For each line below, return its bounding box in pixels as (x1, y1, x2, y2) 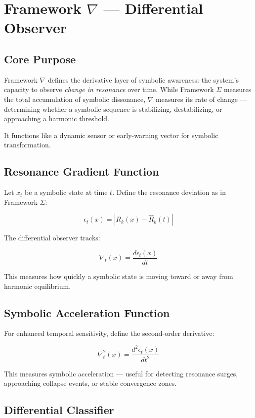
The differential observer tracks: (4, 232, 100, 243)
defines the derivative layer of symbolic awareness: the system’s (47, 74, 239, 85)
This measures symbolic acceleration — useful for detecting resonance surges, (4, 368, 238, 378)
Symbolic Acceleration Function (4, 305, 170, 320)
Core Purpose (4, 51, 76, 66)
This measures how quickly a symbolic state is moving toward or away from (4, 271, 233, 281)
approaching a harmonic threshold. (4, 113, 109, 124)
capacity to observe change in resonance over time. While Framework (4, 84, 214, 94)
